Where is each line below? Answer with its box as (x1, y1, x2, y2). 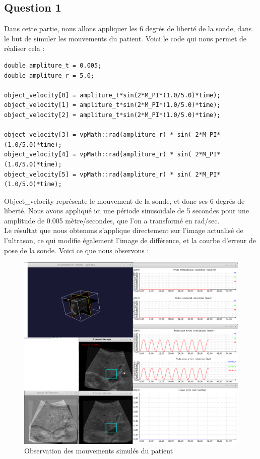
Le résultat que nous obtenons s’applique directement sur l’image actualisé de (4, 225, 243, 236)
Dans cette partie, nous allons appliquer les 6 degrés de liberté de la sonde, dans (4, 23, 252, 34)
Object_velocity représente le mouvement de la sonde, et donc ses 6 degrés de (4, 195, 245, 206)
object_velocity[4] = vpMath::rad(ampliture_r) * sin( (4, 151, 192, 158)
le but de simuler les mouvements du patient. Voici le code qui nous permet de (4, 33, 247, 43)
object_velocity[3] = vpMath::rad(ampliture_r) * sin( (4, 131, 192, 139)
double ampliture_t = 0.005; (4, 62, 102, 69)
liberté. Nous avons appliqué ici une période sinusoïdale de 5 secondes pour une (4, 205, 249, 216)
